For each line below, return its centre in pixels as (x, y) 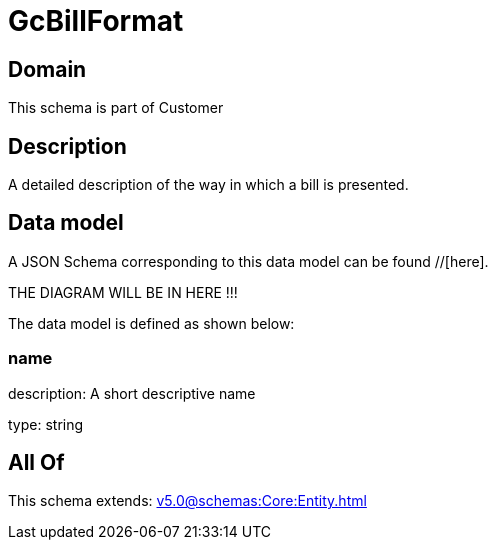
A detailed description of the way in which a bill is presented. (208, 185)
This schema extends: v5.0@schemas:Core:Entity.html (187, 501)
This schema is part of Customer (116, 108)
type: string (46, 424)
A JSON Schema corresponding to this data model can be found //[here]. (248, 261)
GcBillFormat (96, 21)
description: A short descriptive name (132, 393)
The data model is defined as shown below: (151, 323)
